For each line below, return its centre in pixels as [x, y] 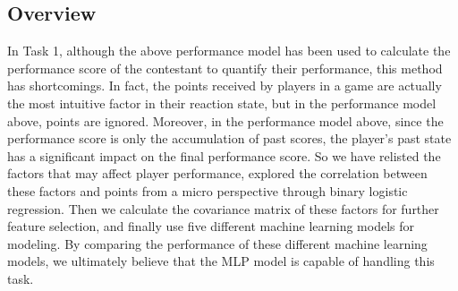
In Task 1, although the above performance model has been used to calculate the [229, 51]
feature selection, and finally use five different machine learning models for [211, 226]
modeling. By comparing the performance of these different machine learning [217, 243]
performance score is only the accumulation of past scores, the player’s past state [229, 138]
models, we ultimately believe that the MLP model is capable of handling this [221, 261]
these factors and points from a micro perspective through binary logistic [208, 190]
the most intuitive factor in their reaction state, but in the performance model [222, 103]
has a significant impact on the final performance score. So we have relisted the [224, 155]
